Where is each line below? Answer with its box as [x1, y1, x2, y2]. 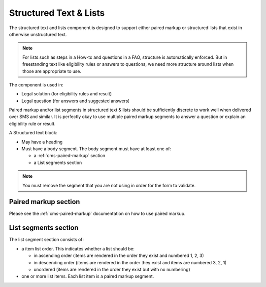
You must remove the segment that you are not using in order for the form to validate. [22, 182, 196, 188]
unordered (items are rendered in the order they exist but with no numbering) [33, 266, 191, 272]
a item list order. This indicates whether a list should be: [21, 246, 135, 251]
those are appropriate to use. [22, 68, 81, 74]
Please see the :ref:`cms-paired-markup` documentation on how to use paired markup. [9, 210, 186, 217]
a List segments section [33, 160, 82, 165]
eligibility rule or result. [9, 121, 56, 126]
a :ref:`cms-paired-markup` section [33, 153, 105, 159]
